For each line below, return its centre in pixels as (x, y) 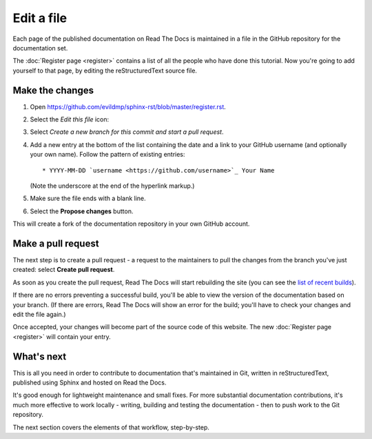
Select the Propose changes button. (82, 211)
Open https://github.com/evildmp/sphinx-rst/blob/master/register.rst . (128, 106)
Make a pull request (56, 243)
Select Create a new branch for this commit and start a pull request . (127, 132)
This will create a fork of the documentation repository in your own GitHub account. (131, 224)
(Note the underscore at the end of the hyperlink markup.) (112, 186)
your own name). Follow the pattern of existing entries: (107, 155)
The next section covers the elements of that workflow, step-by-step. (111, 427)
